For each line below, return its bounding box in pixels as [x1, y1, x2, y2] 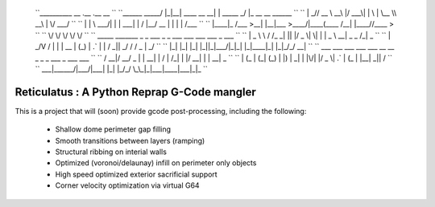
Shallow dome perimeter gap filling [55, 124, 172, 134]
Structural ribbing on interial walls [55, 147, 167, 156]
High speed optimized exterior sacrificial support [55, 169, 217, 179]
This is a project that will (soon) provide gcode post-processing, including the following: [14, 106, 307, 116]
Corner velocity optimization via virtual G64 [55, 181, 201, 190]
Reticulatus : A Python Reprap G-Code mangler [14, 85, 257, 99]
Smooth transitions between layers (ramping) [55, 136, 205, 145]
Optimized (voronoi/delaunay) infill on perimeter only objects [55, 158, 257, 168]
